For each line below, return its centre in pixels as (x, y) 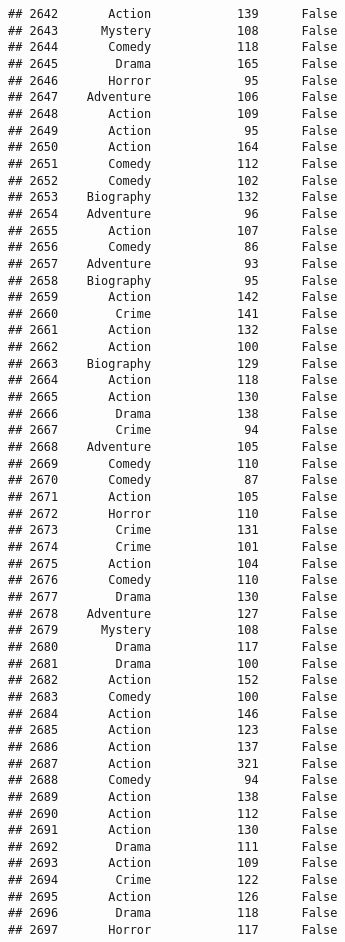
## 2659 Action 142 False (173, 297)
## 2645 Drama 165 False (173, 63)
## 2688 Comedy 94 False (173, 780)
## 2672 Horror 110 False (173, 513)
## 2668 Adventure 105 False (173, 447)
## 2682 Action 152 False (173, 680)
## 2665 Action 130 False (173, 397)
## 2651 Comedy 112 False (173, 163)
